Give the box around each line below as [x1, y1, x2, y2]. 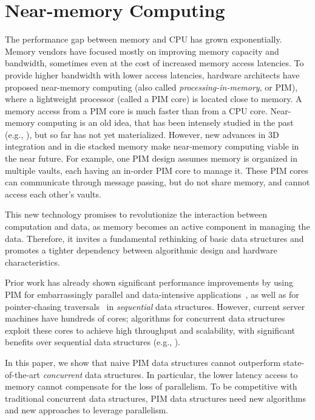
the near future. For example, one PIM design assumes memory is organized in [5, 152, 298, 165]
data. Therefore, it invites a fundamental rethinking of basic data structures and [5, 232, 304, 244]
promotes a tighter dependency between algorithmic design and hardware [5, 244, 277, 256]
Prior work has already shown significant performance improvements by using [5, 276, 293, 289]
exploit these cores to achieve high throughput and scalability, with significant [5, 323, 295, 336]
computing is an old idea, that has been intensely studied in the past [38, 116, 294, 129]
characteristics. [5, 255, 60, 268]
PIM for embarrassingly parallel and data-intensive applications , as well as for [5, 288, 299, 300]
